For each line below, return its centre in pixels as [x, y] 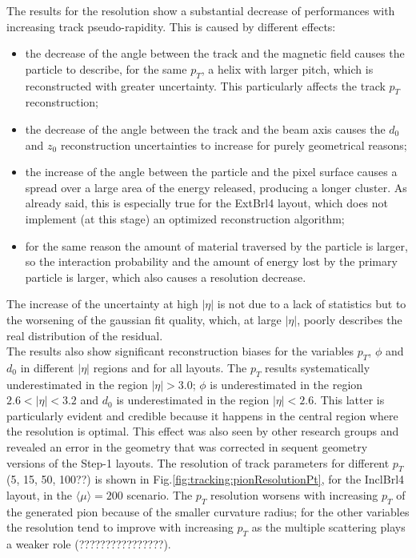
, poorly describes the [350, 319]
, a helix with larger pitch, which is [287, 68]
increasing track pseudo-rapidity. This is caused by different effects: [171, 26]
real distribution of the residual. [85, 335]
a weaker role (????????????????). [89, 544]
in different [47, 367]
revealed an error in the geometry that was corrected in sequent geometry [187, 447]
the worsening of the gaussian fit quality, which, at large [144, 319]
